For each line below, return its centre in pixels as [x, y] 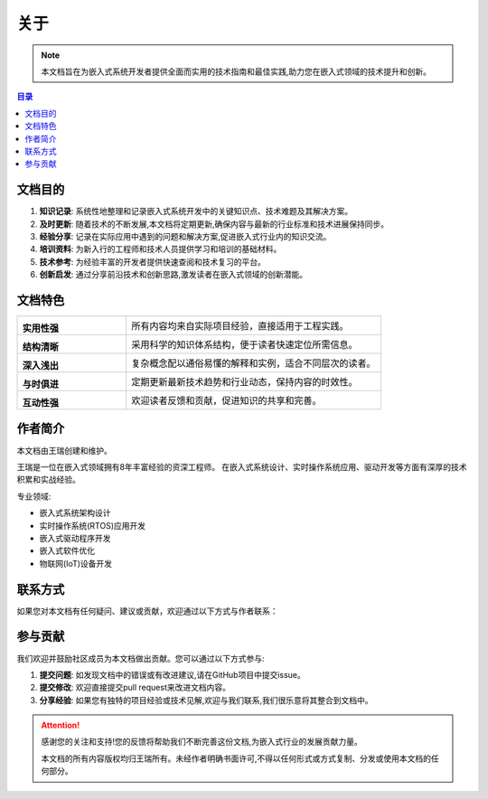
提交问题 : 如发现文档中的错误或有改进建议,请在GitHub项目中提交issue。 [173, 674]
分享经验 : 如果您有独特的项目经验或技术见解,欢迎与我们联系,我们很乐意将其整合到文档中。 [206, 700]
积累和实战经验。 [48, 480]
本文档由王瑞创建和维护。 [64, 450]
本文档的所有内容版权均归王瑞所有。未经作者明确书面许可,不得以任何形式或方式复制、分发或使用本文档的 [236, 758]
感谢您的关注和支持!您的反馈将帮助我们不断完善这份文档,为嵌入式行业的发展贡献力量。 [202, 742]
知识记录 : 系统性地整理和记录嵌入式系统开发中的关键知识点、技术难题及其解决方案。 [196, 211]
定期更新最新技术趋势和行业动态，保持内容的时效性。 [244, 382]
